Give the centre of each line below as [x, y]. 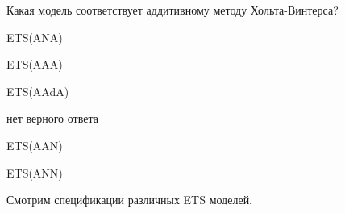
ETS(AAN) [35, 145]
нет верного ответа [52, 118]
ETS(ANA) [35, 37]
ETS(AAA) [35, 64]
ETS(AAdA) [38, 91]
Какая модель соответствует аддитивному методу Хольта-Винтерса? [172, 10]
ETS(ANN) [35, 172]
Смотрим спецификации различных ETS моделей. [130, 200]
